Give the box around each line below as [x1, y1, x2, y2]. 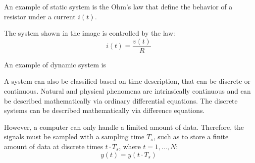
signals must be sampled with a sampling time [4, 131, 145, 142]
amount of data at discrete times [4, 141, 103, 151]
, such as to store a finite [153, 131, 229, 142]
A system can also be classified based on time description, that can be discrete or [4, 76, 251, 86]
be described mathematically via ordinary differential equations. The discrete [4, 95, 238, 106]
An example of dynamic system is [4, 59, 106, 69]
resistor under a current [4, 11, 76, 21]
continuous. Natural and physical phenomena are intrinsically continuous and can [4, 86, 251, 96]
